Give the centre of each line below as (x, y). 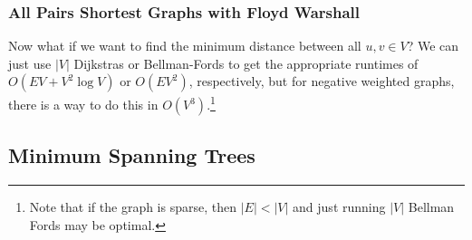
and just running (339, 207)
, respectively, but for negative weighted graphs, (322, 81)
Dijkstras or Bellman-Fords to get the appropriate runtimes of (246, 63)
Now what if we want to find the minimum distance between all (185, 46)
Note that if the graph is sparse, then (133, 207)
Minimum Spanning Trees (132, 155)
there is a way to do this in (83, 105)
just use (30, 63)
